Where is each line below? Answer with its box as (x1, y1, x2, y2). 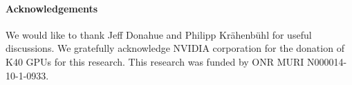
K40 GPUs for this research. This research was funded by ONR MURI (6, 54, 304, 68)
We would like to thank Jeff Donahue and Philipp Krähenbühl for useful (6, 27, 312, 41)
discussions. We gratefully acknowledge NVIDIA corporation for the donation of (6, 41, 344, 55)
